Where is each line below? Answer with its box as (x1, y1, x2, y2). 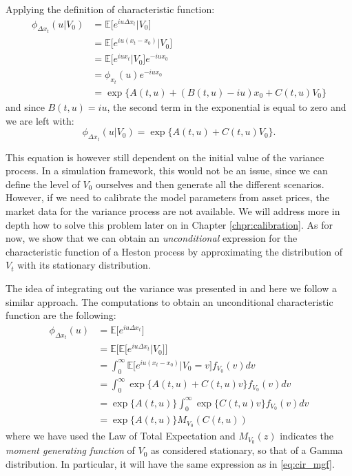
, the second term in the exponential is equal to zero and (107, 99, 346, 114)
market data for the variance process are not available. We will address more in (6, 203, 340, 218)
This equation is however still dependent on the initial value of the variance (6, 149, 324, 164)
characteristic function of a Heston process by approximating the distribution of (6, 244, 343, 258)
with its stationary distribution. (17, 258, 151, 272)
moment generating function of (6, 443, 135, 457)
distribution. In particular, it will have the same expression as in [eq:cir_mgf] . (6, 456, 335, 470)
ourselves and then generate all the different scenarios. (95, 176, 324, 191)
